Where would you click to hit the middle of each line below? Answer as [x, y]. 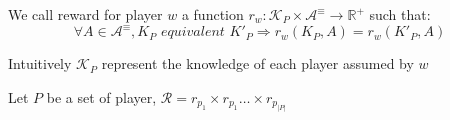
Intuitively [40, 63]
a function [212, 14]
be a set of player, [101, 96]
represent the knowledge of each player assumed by [257, 63]
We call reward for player [85, 14]
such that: [400, 14]
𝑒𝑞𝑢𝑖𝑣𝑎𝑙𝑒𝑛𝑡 [192, 32]
